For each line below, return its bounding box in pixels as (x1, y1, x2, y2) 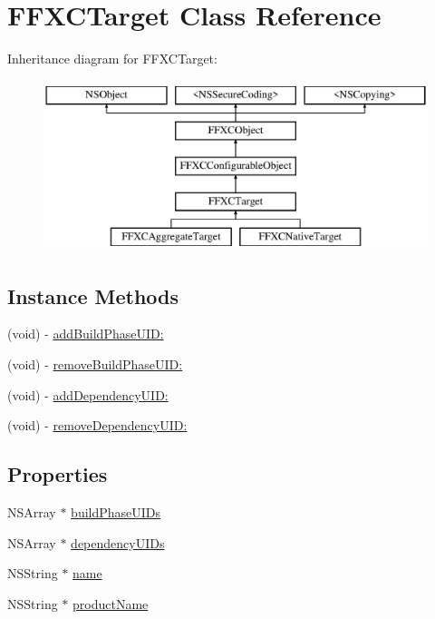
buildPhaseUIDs (71, 503, 161, 522)
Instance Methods (7, 281, 179, 309)
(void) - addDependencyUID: (7, 385, 169, 404)
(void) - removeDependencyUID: (7, 416, 188, 435)
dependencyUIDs (71, 533, 165, 552)
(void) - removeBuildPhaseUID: (7, 355, 183, 374)
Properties (7, 460, 108, 488)
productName (72, 594, 149, 613)
